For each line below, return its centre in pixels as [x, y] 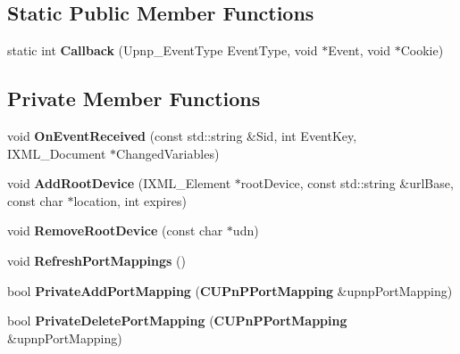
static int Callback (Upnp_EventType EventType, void [163, 50]
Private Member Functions [134, 99]
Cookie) [422, 50]
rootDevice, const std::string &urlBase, [347, 183]
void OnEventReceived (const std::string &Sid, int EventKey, [182, 136]
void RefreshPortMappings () [96, 260]
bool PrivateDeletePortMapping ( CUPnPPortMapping [177, 321]
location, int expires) [130, 200]
